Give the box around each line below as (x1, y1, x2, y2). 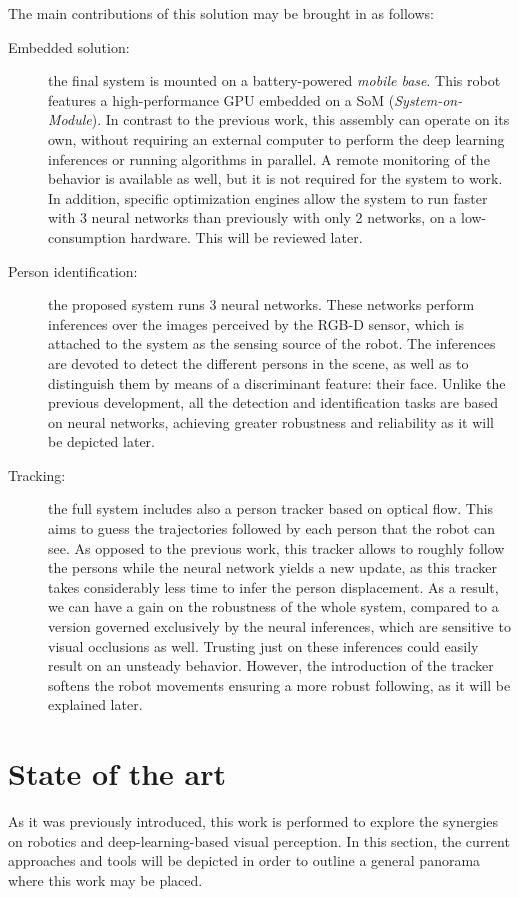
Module (48, 109, 92, 130)
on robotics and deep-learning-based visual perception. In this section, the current (8, 830, 510, 851)
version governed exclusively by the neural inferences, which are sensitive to (48, 616, 511, 637)
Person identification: (8, 260, 138, 281)
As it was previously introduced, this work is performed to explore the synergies (8, 811, 499, 832)
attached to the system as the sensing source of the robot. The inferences (48, 333, 496, 354)
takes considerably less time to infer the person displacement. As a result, (48, 576, 499, 597)
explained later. (48, 694, 143, 715)
